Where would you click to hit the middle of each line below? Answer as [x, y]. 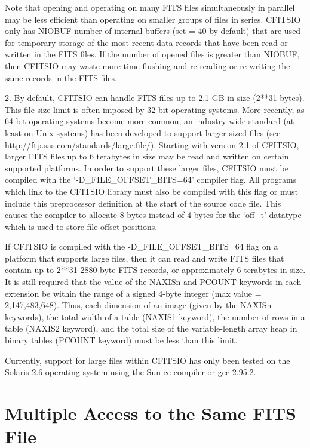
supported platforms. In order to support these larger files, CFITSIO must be [147, 168]
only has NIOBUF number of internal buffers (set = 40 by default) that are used [153, 31]
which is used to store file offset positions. [81, 226]
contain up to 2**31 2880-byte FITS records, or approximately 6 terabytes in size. [155, 270]
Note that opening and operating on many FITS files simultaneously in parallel [150, 7]
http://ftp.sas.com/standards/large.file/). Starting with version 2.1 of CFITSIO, [152, 144]
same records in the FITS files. [61, 77]
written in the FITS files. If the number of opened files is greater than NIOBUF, [152, 54]
